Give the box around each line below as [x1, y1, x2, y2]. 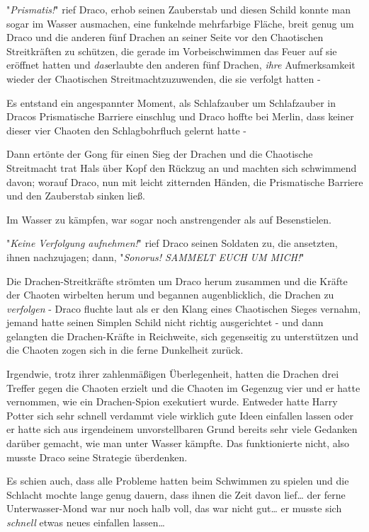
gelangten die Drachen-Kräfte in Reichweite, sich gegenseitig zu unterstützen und [6, 328, 358, 343]
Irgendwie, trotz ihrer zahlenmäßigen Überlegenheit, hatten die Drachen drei [6, 366, 339, 381]
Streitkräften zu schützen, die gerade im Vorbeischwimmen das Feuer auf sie [6, 43, 337, 58]
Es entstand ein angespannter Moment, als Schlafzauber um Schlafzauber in [6, 95, 336, 110]
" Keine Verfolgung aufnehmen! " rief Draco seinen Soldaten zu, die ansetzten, [6, 236, 338, 250]
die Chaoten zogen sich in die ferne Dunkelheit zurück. [6, 342, 244, 357]
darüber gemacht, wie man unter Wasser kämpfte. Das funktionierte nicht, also [6, 436, 350, 451]
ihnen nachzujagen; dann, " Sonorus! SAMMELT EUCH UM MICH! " [6, 249, 305, 264]
